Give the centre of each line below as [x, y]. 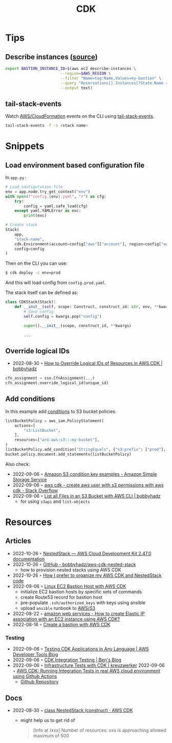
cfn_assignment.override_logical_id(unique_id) [57, 383]
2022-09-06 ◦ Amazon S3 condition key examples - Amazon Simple [85, 474]
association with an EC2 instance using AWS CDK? [66, 619]
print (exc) [35, 216]
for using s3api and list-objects [55, 501]
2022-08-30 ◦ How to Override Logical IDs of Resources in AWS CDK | [88, 364]
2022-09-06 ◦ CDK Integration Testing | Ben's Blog [67, 660]
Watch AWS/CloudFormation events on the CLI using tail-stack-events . [80, 116]
